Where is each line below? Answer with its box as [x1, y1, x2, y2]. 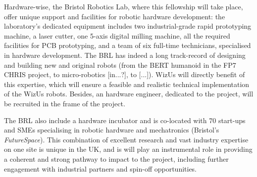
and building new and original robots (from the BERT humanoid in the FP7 [4, 59, 236, 70]
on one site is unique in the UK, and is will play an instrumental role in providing [4, 144, 253, 154]
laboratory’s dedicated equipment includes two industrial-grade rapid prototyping [4, 21, 252, 31]
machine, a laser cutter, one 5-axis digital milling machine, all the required [4, 30, 230, 41]
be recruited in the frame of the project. [4, 98, 125, 108]
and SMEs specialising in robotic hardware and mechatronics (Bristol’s [4, 125, 219, 135]
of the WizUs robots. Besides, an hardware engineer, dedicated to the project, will [4, 88, 254, 99]
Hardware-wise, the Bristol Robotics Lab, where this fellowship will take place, [4, 1, 243, 11]
